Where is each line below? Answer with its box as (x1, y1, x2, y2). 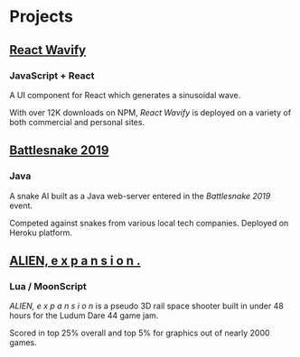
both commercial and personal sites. (9, 116, 145, 127)
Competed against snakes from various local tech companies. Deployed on (9, 217, 289, 228)
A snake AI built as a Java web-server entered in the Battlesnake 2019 (9, 190, 271, 201)
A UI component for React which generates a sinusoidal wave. (9, 89, 241, 100)
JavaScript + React (9, 69, 95, 82)
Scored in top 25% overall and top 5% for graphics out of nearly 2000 (9, 327, 270, 339)
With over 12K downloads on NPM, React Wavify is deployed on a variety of (9, 106, 292, 118)
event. (9, 200, 33, 211)
